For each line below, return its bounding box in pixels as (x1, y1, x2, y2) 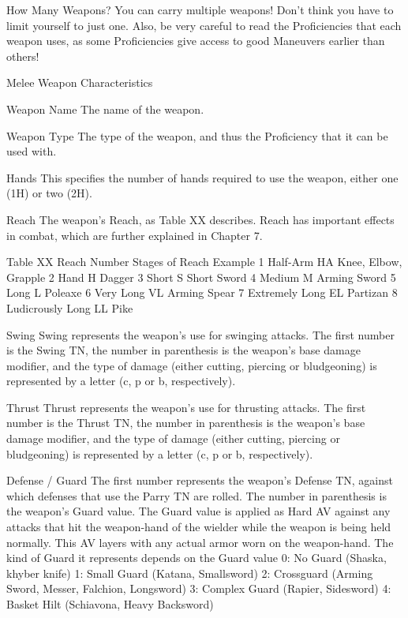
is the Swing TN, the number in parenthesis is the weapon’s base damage (6, 342, 361, 358)
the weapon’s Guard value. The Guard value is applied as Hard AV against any (6, 503, 391, 519)
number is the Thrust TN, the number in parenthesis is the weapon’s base (6, 414, 365, 431)
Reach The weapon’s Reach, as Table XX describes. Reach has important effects (6, 211, 395, 227)
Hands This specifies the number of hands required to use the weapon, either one (6, 169, 399, 185)
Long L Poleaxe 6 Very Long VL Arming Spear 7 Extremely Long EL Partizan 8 (6, 284, 398, 301)
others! (6, 47, 39, 64)
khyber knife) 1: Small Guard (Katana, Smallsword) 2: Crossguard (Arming (6, 564, 373, 581)
